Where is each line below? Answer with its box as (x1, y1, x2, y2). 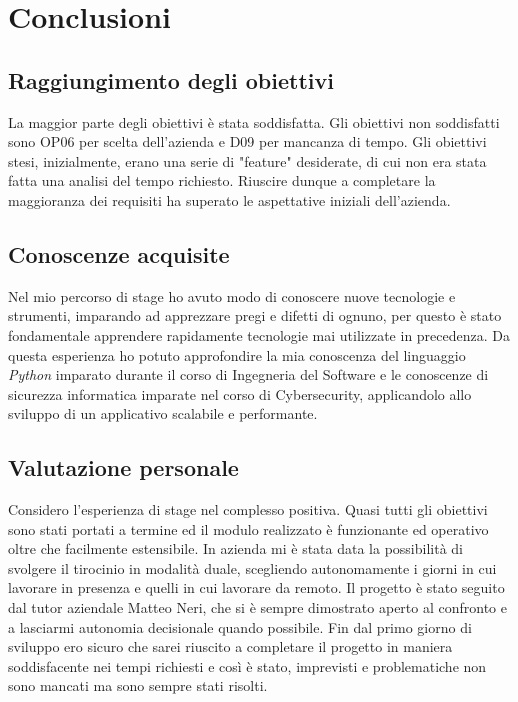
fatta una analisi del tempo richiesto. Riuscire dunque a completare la (8, 170, 436, 191)
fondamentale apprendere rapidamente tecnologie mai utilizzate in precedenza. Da (8, 324, 511, 345)
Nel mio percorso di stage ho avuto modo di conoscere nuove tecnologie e (8, 285, 456, 306)
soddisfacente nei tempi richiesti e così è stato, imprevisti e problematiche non (8, 655, 487, 676)
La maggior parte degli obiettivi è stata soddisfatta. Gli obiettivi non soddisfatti (8, 111, 500, 132)
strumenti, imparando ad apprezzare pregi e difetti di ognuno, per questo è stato (8, 305, 502, 326)
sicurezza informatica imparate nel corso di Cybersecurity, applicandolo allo (8, 383, 472, 404)
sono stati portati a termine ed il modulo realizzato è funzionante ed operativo (8, 518, 489, 539)
